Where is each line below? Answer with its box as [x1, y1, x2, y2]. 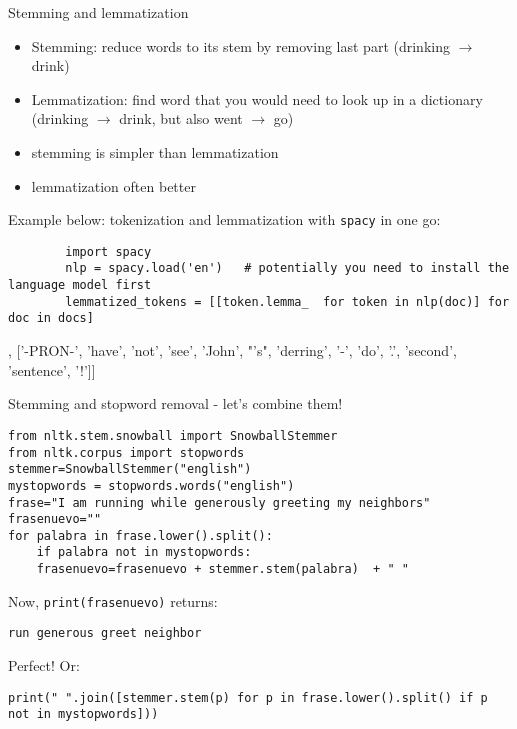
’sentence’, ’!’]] [8, 359, 96, 380]
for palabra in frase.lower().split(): [8, 528, 273, 543]
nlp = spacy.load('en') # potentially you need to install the [65, 261, 510, 276]
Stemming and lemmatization [8, 2, 189, 22]
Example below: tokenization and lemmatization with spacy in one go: [8, 209, 441, 230]
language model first [8, 278, 152, 293]
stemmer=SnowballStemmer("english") [8, 462, 252, 477]
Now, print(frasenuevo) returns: [8, 590, 218, 611]
